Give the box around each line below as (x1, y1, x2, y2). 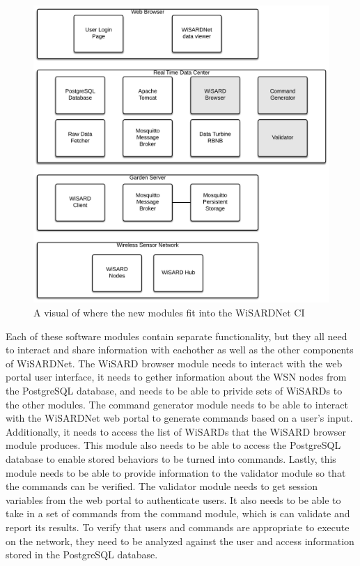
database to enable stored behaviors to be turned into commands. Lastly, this (6, 452, 336, 466)
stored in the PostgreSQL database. (6, 547, 158, 562)
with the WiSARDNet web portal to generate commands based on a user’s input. (6, 411, 353, 425)
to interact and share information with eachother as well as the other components (6, 342, 354, 357)
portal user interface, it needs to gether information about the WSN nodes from (6, 369, 347, 384)
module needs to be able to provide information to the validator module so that (6, 465, 346, 480)
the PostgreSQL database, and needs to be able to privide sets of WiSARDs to (6, 383, 343, 398)
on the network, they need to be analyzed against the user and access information (6, 533, 354, 548)
